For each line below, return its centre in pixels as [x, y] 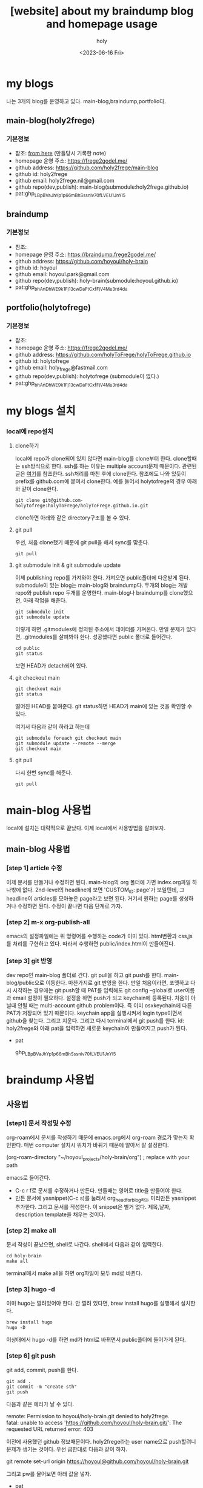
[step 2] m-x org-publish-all [48, 922]
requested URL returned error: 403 [50, 1429]
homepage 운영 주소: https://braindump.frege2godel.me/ [85, 254]
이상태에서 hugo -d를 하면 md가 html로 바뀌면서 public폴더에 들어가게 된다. [96, 1340]
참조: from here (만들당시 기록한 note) [61, 154]
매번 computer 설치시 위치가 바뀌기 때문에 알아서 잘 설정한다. [96, 1145]
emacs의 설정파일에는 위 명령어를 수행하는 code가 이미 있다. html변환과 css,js [99, 936]
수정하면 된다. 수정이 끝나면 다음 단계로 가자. [70, 906]
